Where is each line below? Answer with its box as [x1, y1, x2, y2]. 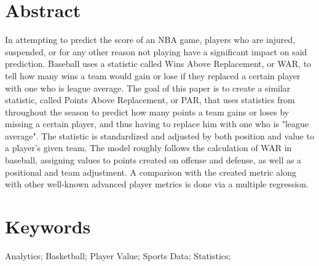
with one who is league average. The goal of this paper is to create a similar [5, 81, 291, 94]
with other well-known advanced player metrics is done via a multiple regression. [5, 178, 309, 190]
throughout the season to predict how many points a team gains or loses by [5, 105, 289, 118]
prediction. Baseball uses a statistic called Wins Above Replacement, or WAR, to [5, 57, 312, 70]
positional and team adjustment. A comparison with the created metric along [5, 165, 297, 178]
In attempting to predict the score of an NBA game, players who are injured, [5, 33, 296, 46]
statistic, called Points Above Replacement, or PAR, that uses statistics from [5, 93, 295, 106]
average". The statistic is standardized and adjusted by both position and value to [5, 129, 315, 142]
